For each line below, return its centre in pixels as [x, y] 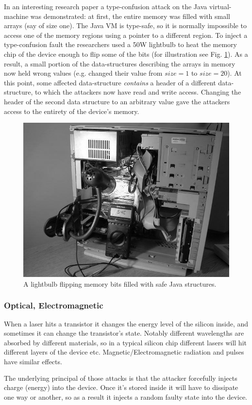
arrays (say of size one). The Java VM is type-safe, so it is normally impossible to [125, 25]
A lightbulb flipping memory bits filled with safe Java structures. [120, 283]
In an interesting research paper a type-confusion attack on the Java [106, 6]
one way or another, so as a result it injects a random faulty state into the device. [126, 397]
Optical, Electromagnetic [54, 305]
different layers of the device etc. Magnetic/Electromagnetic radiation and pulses [124, 352]
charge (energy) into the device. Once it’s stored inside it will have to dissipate [121, 387]
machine [16, 16]
